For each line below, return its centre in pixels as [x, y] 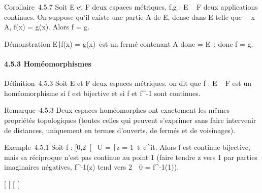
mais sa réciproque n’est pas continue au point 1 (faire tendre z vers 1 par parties [131, 157]
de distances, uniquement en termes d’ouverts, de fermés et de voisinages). [120, 130]
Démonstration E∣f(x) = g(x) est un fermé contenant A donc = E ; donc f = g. [129, 43]
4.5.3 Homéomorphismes [48, 63]
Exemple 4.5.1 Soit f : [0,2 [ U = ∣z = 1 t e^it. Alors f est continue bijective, [127, 147]
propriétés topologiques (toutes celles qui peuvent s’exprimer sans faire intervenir [130, 120]
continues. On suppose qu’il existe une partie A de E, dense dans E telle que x [129, 17]
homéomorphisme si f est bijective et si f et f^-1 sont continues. [102, 93]
